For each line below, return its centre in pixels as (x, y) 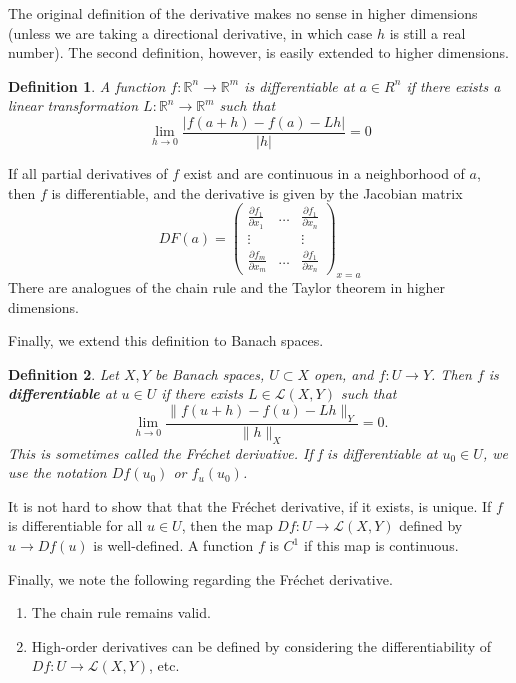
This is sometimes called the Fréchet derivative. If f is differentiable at (223, 452)
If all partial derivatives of (88, 173)
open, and (344, 373)
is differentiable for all (75, 525)
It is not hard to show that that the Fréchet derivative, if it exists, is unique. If (250, 505)
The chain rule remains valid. (121, 612)
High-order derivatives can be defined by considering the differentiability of (261, 645)
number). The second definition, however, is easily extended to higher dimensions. (259, 52)
